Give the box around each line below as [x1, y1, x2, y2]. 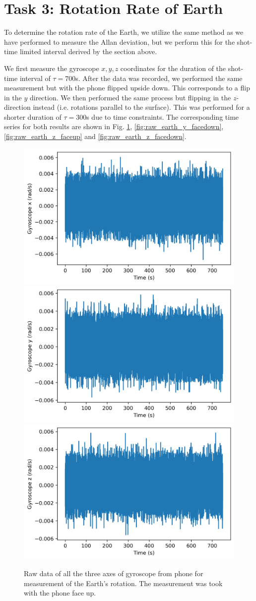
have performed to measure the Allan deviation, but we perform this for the [4, 36, 235, 47]
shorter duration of [4, 111, 62, 122]
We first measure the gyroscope [4, 63, 99, 73]
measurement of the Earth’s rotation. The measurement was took [24, 578, 223, 588]
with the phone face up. [24, 588, 96, 598]
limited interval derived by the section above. [19, 46, 157, 57]
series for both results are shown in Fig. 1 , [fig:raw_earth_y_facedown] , [4, 121, 224, 132]
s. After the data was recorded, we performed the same [75, 73, 243, 83]
